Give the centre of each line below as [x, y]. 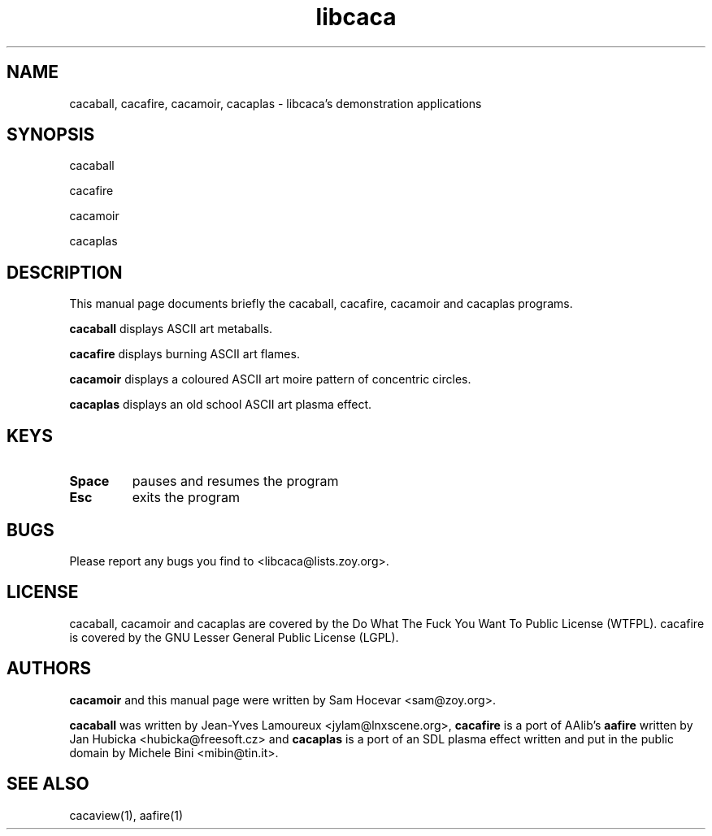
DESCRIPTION [65, 272]
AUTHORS [49, 669]
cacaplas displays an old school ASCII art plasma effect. [221, 405]
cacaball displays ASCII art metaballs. [171, 329]
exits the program [186, 498]
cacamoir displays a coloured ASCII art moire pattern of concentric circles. [270, 379]
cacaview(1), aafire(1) [126, 815]
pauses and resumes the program [235, 481]
